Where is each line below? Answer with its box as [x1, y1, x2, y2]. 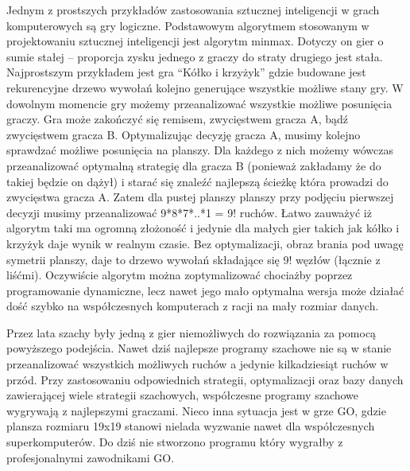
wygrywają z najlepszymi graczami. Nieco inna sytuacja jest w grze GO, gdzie [6, 402, 386, 418]
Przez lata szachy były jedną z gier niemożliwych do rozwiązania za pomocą [6, 324, 377, 341]
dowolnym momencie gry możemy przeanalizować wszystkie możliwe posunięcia [6, 95, 393, 111]
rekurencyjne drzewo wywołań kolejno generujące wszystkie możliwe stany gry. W [6, 79, 404, 95]
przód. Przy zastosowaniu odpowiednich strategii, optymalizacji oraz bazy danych [6, 371, 404, 387]
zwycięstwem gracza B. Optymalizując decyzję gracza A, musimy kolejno [6, 126, 361, 142]
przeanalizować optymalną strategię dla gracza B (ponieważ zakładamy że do [6, 157, 381, 173]
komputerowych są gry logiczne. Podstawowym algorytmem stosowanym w [6, 17, 369, 33]
